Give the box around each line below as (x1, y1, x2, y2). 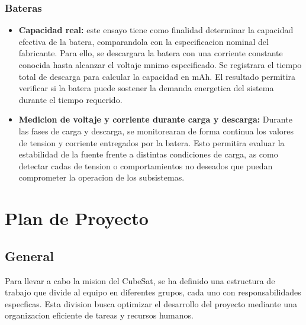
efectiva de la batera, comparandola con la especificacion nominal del (18, 35, 269, 47)
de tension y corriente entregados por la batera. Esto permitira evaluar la (18, 136, 285, 149)
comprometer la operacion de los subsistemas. (18, 171, 185, 184)
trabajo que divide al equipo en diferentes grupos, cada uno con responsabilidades (5, 286, 301, 298)
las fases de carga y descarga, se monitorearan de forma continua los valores (18, 124, 294, 137)
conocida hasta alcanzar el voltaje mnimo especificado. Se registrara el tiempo (18, 59, 302, 70)
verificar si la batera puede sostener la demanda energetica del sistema (18, 82, 274, 94)
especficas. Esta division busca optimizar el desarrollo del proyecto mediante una (5, 297, 297, 310)
